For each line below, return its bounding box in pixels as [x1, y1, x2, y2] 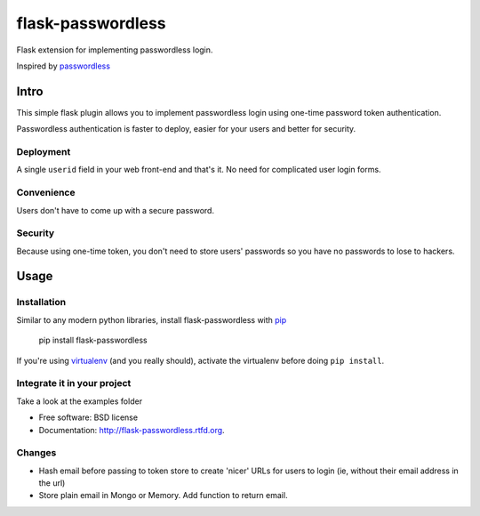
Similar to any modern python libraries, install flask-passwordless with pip [16, 314, 287, 325]
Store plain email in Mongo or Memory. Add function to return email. [38, 490, 288, 501]
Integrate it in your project [16, 377, 132, 390]
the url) [38, 478, 66, 488]
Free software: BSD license [38, 412, 138, 423]
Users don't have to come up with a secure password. [16, 205, 215, 215]
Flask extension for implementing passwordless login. [16, 44, 213, 55]
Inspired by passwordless [16, 60, 111, 71]
